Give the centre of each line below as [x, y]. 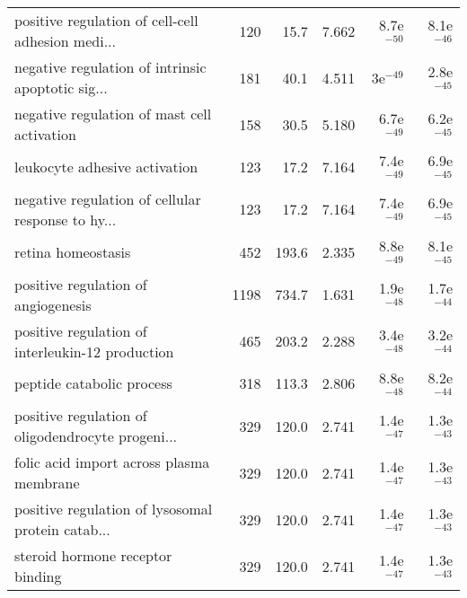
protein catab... [62, 530]
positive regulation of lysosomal [114, 509]
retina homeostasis [73, 251]
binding [38, 576]
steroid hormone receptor [93, 556]
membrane [47, 483]
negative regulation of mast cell [113, 114]
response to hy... [66, 219]
